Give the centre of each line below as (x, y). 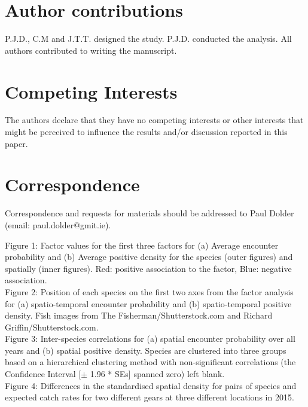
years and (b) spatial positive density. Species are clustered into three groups (146, 350)
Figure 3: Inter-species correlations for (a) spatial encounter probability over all (150, 339)
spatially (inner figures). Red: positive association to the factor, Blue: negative (148, 268)
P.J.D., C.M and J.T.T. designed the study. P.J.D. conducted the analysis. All (148, 39)
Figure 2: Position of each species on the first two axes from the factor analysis (149, 291)
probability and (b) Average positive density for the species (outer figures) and (149, 257)
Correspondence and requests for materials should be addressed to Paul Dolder (150, 213)
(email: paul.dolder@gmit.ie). (58, 224)
